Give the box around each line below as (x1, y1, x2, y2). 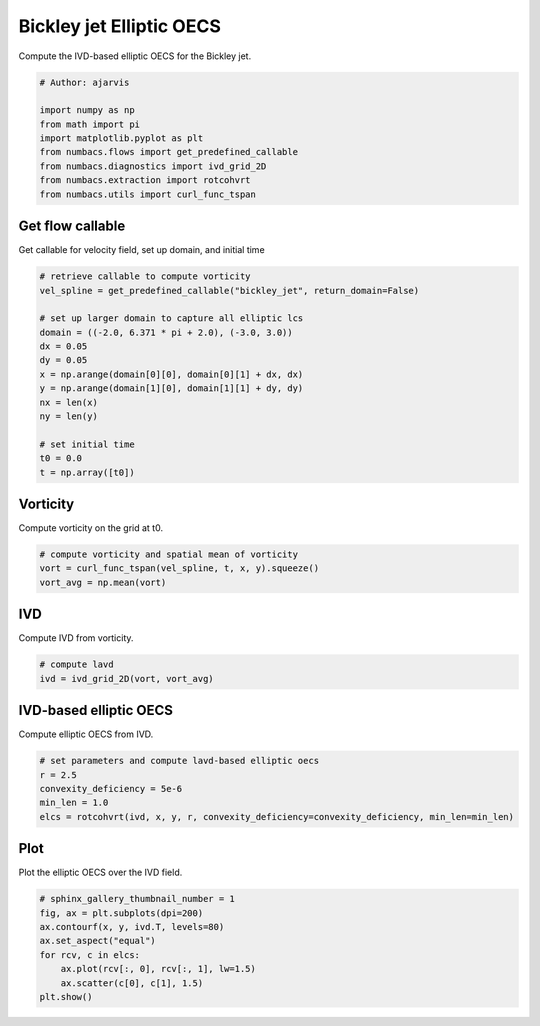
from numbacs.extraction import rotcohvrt (39, 175, 251, 186)
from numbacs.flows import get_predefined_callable (39, 146, 299, 158)
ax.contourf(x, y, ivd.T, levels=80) (39, 921, 225, 933)
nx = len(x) (39, 396, 99, 408)
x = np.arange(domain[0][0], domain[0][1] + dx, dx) (39, 368, 304, 380)
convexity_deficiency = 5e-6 (39, 783, 183, 795)
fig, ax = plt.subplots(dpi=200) (39, 907, 204, 919)
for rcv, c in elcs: (39, 949, 140, 960)
